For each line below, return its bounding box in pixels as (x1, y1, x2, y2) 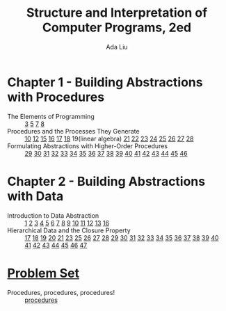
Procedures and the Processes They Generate (7, 127, 140, 135)
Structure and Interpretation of (26, 5, 208, 21)
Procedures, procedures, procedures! (7, 288, 115, 296)
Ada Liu (106, 42, 128, 51)
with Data (7, 188, 64, 204)
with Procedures (7, 89, 105, 105)
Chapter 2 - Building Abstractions (7, 173, 206, 189)
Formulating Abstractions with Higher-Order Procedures (7, 141, 168, 150)
